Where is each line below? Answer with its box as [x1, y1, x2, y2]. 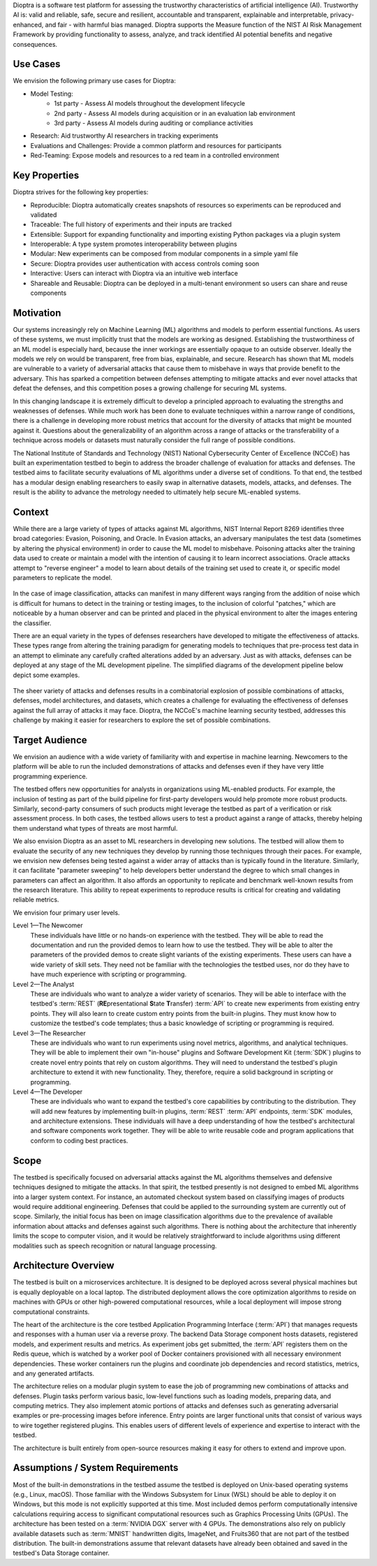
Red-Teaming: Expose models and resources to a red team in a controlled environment [30, 151, 279, 160]
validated [30, 210, 57, 219]
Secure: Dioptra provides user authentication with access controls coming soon [30, 259, 260, 268]
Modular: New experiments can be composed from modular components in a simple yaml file [30, 249, 299, 258]
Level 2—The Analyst [13, 980, 75, 988]
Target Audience [13, 734, 87, 746]
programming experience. [13, 772, 88, 781]
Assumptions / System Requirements [13, 1462, 179, 1474]
